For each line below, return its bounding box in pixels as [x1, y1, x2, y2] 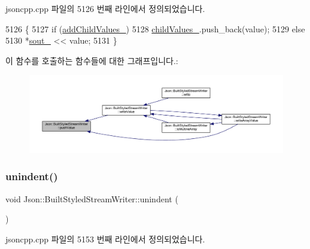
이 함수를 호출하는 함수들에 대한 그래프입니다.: [5, 54, 178, 66]
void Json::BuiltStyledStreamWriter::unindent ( [5, 192, 178, 205]
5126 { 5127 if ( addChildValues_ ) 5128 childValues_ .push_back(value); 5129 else [5, 22, 305, 35]
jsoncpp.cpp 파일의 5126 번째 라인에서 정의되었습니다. [5, 2, 205, 14]
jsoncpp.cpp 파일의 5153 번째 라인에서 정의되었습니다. [5, 232, 205, 245]
